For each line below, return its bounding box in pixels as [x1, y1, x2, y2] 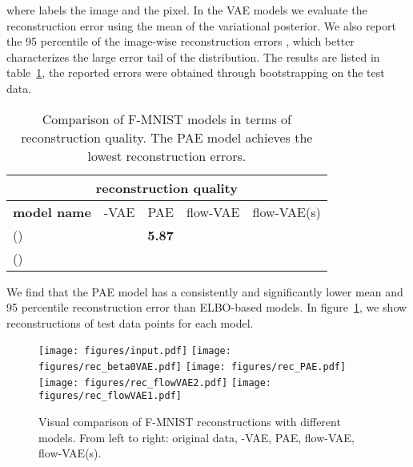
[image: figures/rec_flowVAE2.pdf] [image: [38, 376, 272, 388]
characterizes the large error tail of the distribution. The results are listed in [6, 48, 380, 65]
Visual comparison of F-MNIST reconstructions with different [38, 413, 341, 429]
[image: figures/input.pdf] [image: [38, 345, 231, 357]
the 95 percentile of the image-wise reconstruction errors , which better [6, 33, 355, 50]
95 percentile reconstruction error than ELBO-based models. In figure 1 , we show [6, 299, 407, 316]
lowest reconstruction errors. [87, 146, 247, 165]
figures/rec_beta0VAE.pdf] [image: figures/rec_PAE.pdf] [38, 361, 347, 372]
